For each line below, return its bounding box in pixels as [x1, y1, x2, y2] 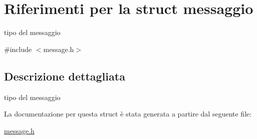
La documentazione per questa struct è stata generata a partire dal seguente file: [4, 108, 252, 119]
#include [4, 43, 32, 54]
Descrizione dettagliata [4, 68, 125, 83]
